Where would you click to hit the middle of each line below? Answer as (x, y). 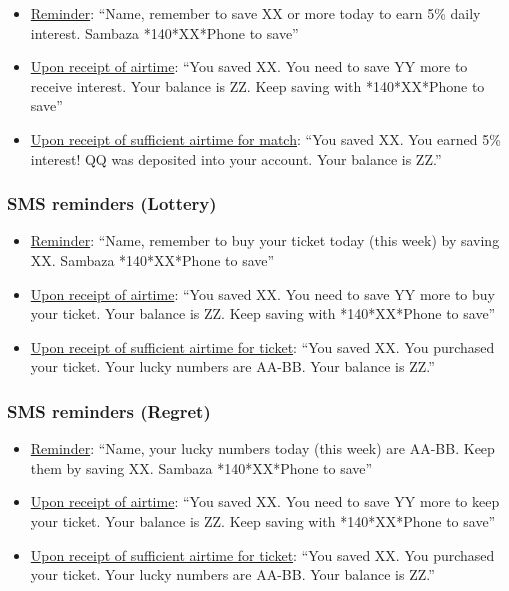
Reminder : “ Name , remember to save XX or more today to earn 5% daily (255, 13)
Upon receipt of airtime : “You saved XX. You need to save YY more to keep (265, 501)
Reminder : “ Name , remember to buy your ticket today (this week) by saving (265, 240)
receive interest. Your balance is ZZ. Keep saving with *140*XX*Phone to (257, 85)
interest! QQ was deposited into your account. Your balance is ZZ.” (236, 158)
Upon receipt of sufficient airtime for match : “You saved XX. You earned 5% (265, 138)
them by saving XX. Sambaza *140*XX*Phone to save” (201, 467)
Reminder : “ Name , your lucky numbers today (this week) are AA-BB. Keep (262, 448)
